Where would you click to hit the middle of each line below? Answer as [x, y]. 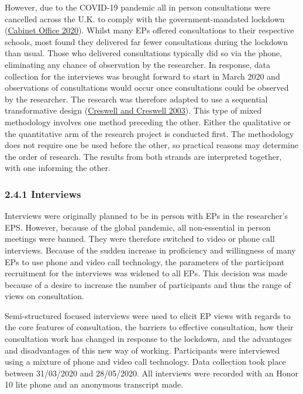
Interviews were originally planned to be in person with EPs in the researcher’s [147, 216]
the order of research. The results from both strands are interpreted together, [143, 156]
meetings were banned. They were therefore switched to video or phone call [140, 239]
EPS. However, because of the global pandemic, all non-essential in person [138, 227]
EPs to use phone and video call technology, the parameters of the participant [145, 261]
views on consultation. [44, 296]
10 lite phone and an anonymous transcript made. [94, 384]
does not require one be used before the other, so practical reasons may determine [151, 145]
